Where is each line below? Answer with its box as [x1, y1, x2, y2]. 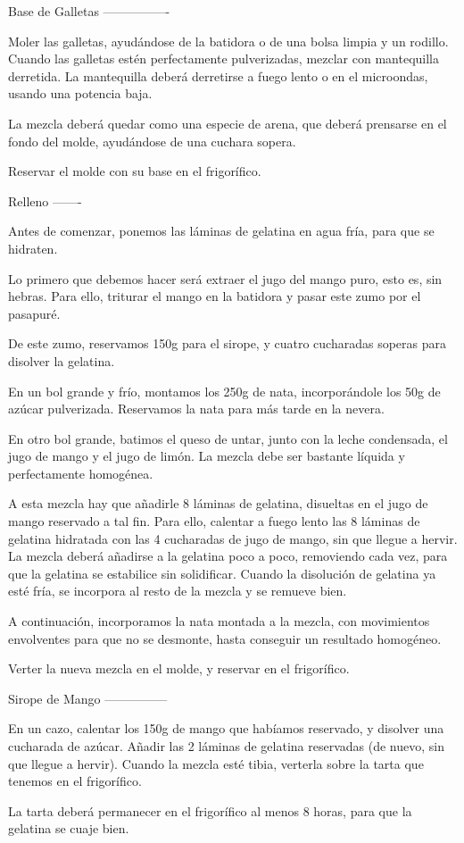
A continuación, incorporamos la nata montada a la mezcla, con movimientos [8, 612, 430, 630]
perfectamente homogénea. [8, 463, 153, 482]
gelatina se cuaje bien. [8, 819, 129, 838]
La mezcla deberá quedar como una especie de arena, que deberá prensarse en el [8, 113, 447, 132]
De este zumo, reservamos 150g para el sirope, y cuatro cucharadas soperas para [8, 334, 446, 353]
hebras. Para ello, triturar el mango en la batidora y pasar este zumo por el [8, 287, 421, 305]
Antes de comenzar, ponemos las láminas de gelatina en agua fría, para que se [8, 221, 435, 240]
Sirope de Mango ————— [8, 689, 168, 707]
